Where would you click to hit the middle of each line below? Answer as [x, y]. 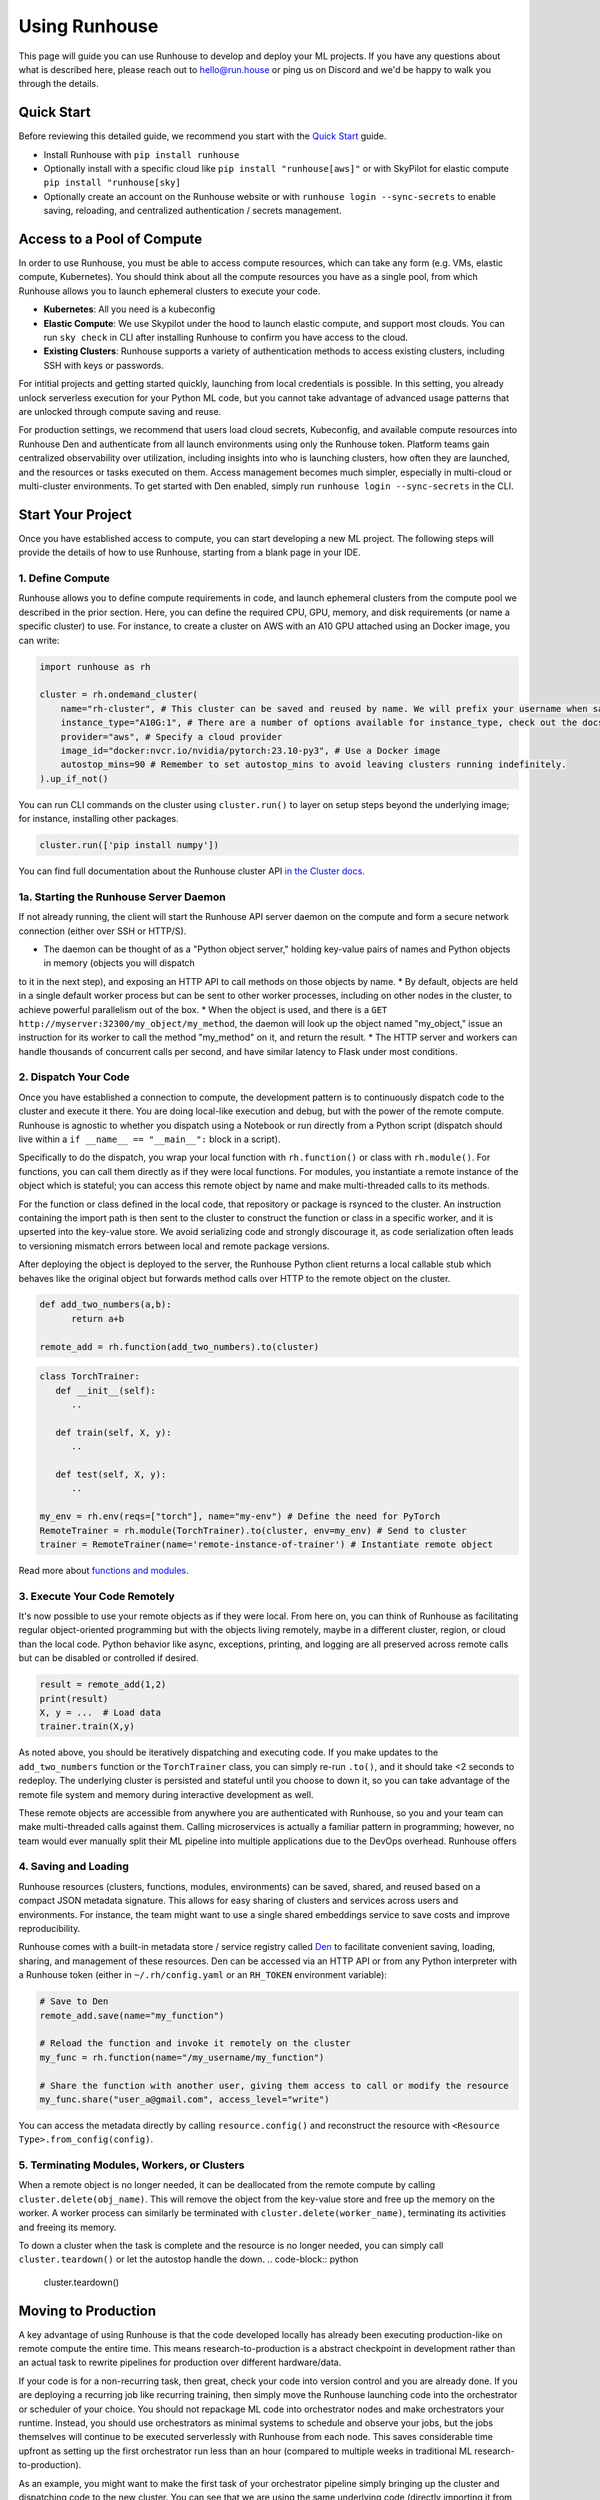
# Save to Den [74, 2001]
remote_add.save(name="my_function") [132, 2015]
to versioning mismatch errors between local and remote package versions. [174, 1246]
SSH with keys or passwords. [103, 365]
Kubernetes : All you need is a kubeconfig [129, 309]
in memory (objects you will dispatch [119, 963]
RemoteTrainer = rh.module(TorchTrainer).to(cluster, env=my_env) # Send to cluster [253, 1530]
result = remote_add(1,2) [103, 1684]
